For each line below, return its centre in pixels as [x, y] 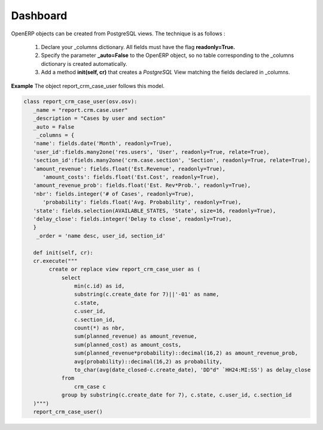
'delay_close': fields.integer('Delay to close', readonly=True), [132, 219]
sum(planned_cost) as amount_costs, [128, 345]
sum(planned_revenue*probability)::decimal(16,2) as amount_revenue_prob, [186, 353]
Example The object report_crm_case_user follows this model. [88, 86]
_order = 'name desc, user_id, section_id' [101, 236]
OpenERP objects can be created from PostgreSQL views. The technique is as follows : [118, 34]
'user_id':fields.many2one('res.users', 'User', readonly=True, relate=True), [152, 152]
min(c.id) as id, [99, 286]
